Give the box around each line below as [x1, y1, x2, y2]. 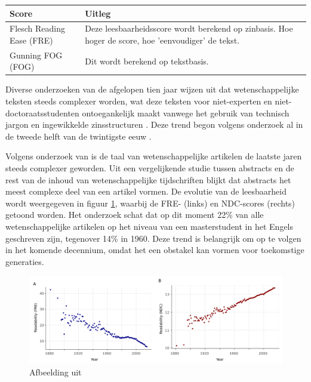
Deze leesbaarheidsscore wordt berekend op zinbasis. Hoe [85, 22, 293, 35]
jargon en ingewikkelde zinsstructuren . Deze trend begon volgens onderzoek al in [5, 118, 303, 131]
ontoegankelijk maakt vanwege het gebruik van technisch [82, 106, 290, 119]
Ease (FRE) [10, 33, 53, 46]
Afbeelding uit [29, 365, 82, 378]
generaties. [5, 255, 44, 267]
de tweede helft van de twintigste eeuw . [5, 130, 152, 142]
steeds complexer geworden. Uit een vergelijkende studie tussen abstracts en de [5, 162, 294, 174]
